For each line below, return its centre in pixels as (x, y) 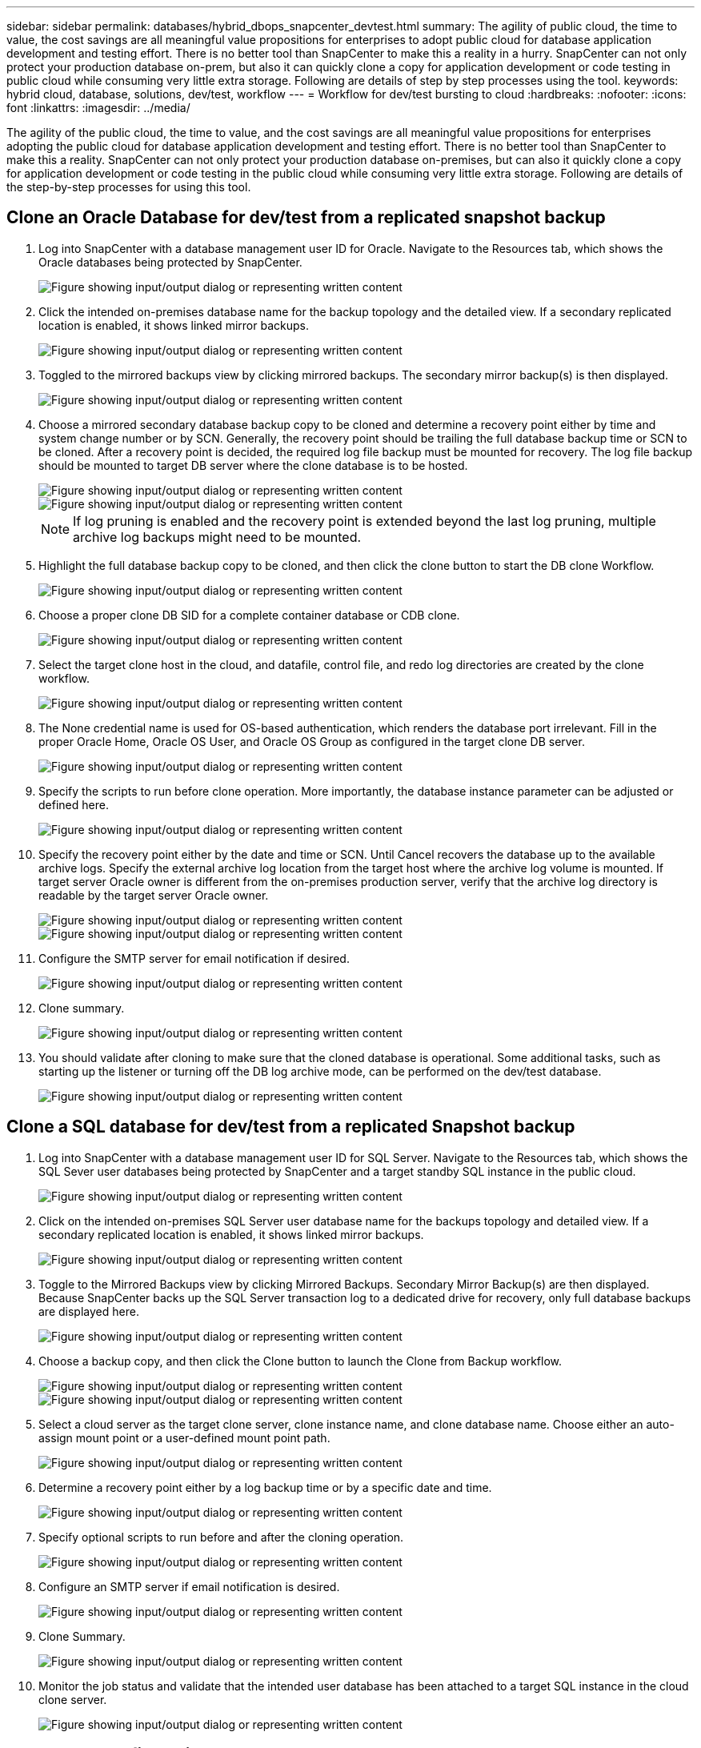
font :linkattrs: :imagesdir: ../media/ (98, 108)
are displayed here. (89, 1311)
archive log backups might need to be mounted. (217, 537)
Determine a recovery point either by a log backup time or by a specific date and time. (265, 1487)
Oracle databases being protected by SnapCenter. (170, 262)
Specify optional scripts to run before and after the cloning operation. (221, 1537)
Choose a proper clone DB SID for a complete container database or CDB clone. (249, 615)
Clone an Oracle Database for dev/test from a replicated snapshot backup (306, 218)
